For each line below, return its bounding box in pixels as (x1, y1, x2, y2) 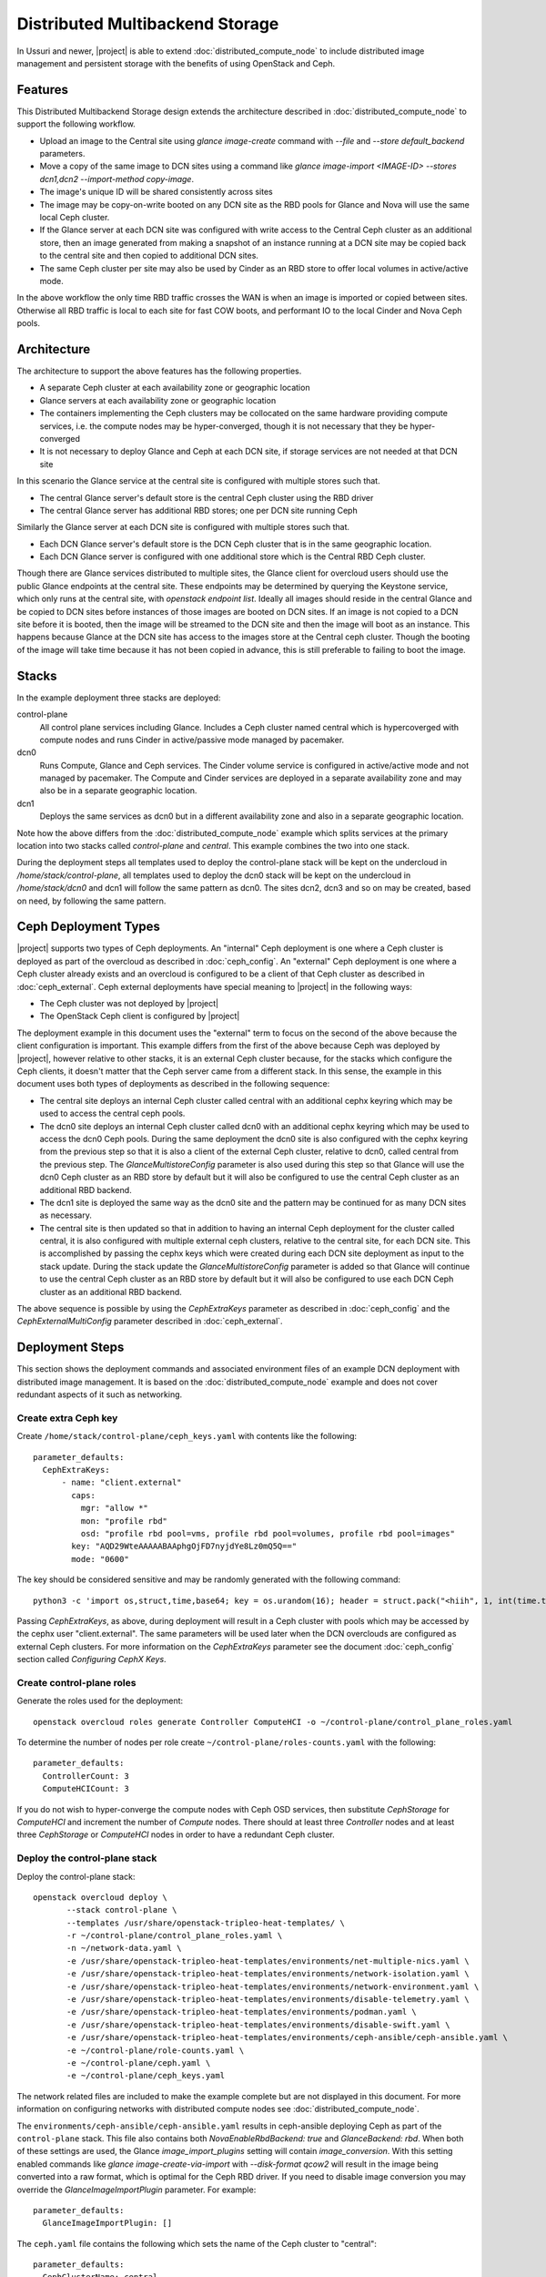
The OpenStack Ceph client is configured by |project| (39, 1011, 240, 1022)
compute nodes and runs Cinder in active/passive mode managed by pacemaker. (39, 734, 345, 745)
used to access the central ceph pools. (39, 1108, 186, 1119)
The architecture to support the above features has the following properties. (16, 365, 302, 376)
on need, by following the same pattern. (16, 895, 167, 906)
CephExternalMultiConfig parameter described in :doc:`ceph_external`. (16, 1316, 283, 1327)
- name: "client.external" (61, 1477, 182, 1488)
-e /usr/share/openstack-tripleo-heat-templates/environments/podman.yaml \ (66, 2006, 418, 2017)
